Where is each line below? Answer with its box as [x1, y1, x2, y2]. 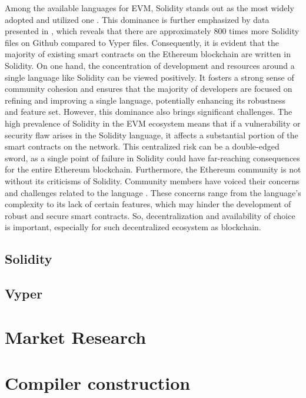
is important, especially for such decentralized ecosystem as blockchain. [5, 221, 261, 233]
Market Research [5, 324, 147, 349]
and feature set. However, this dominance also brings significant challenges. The [5, 105, 292, 118]
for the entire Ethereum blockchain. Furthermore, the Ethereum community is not [5, 163, 301, 175]
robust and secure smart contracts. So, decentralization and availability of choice [5, 209, 295, 221]
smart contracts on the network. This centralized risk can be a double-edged [5, 140, 280, 152]
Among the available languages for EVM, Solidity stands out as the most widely [5, 2, 294, 14]
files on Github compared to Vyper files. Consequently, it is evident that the [5, 36, 280, 48]
